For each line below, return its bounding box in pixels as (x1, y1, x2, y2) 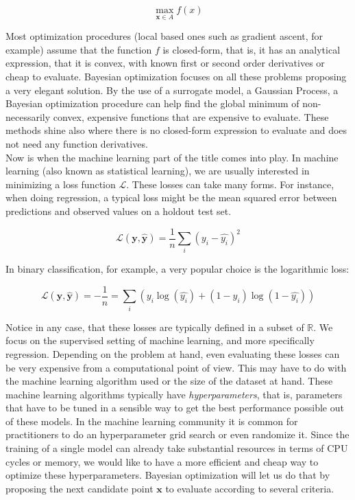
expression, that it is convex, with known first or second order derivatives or (5, 56, 325, 70)
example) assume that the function (5, 42, 152, 56)
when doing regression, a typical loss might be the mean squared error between (5, 190, 337, 205)
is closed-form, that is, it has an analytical (162, 42, 341, 56)
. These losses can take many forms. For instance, (126, 177, 334, 191)
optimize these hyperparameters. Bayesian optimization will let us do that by (5, 468, 330, 482)
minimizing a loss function (5, 177, 116, 191)
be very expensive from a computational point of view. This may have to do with (5, 360, 347, 374)
